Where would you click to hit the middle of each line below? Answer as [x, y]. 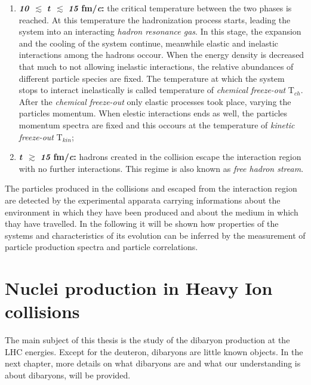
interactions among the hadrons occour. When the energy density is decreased [161, 55]
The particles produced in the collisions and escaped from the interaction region [151, 188]
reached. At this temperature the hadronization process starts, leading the [155, 19]
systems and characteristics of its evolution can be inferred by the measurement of [155, 235]
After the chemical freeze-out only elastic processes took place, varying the [155, 101]
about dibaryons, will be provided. [68, 375]
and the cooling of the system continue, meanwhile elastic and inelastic [149, 43]
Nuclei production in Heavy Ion [139, 288]
